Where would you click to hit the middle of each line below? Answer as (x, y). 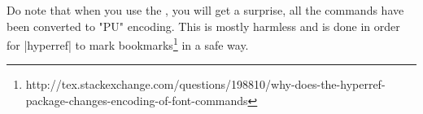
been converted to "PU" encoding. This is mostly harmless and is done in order (203, 26)
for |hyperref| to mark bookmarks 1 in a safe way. (128, 44)
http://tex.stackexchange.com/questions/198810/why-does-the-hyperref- (205, 84)
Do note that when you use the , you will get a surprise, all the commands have (205, 10)
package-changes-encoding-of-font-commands (137, 101)
